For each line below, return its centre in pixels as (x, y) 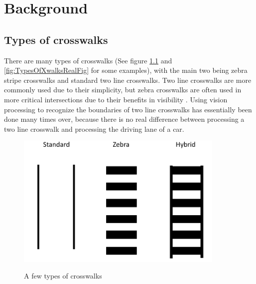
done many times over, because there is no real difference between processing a (124, 119)
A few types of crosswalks (63, 276)
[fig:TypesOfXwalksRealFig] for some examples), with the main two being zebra (126, 70)
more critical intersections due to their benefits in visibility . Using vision (116, 99)
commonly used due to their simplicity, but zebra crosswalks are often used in (123, 90)
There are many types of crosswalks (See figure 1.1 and (88, 60)
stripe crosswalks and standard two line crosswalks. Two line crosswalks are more (128, 80)
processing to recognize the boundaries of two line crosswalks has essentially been (128, 109)
